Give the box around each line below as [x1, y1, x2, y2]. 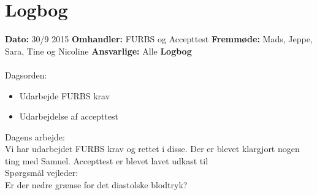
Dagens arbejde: [5, 130, 65, 143]
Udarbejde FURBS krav [19, 89, 110, 102]
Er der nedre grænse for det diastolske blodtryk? [5, 178, 188, 191]
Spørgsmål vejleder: [5, 166, 78, 179]
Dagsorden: [5, 68, 47, 81]
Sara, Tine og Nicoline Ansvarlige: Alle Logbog [5, 44, 192, 57]
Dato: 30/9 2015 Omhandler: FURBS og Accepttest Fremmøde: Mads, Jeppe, [5, 32, 313, 45]
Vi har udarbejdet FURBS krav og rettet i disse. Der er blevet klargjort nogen [5, 142, 300, 155]
